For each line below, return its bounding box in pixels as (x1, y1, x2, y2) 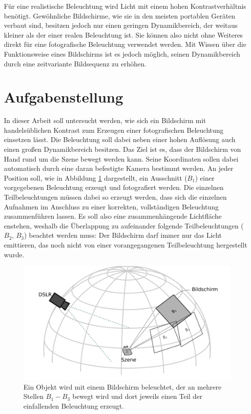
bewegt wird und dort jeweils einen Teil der (72, 391, 203, 401)
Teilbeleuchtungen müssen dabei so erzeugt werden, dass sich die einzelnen (4, 192, 227, 202)
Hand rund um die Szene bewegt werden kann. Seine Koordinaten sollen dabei (4, 153, 239, 164)
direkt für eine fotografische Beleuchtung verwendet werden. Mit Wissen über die (4, 39, 247, 49)
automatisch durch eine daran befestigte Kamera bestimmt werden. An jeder (4, 163, 233, 173)
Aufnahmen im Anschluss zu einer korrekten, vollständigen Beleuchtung (4, 201, 219, 211)
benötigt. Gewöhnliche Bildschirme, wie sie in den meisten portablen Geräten (4, 10, 235, 21)
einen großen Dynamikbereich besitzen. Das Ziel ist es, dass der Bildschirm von (4, 144, 241, 154)
